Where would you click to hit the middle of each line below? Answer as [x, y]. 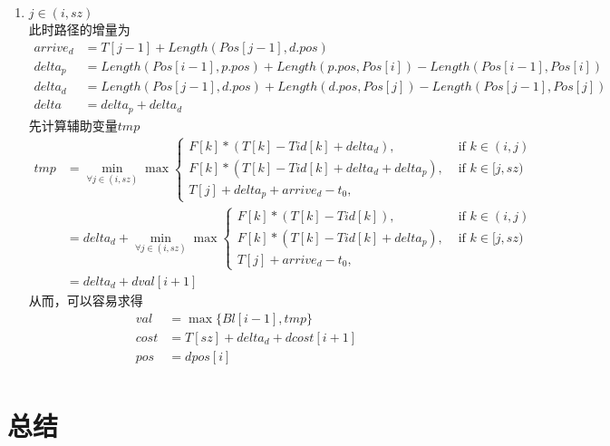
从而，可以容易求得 [86, 300]
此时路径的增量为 [79, 29]
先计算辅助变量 [73, 125]
